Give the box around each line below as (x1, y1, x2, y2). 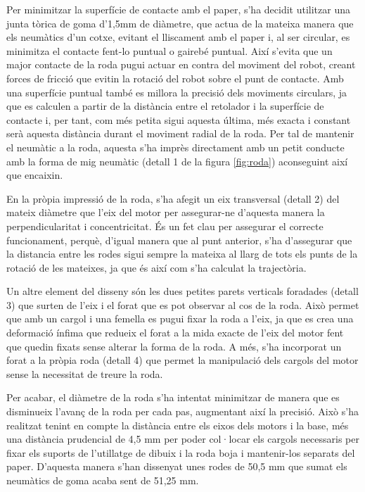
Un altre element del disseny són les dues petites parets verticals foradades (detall (6, 284, 359, 298)
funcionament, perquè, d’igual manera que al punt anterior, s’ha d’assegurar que (6, 232, 352, 247)
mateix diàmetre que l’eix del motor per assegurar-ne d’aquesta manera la (6, 205, 325, 220)
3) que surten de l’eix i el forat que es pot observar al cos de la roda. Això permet (6, 297, 359, 312)
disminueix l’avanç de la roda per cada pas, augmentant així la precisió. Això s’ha (6, 404, 359, 419)
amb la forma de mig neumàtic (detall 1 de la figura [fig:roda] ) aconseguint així (6, 153, 348, 168)
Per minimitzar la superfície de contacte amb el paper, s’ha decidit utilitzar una (6, 2, 350, 16)
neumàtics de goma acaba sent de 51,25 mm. (6, 473, 199, 487)
